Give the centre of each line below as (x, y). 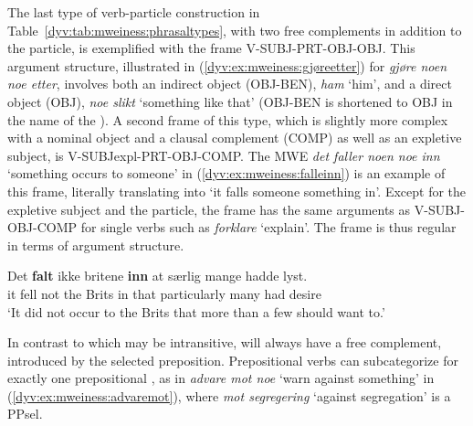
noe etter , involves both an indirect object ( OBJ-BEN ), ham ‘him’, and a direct (230, 84)
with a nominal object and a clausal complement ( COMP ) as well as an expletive (235, 138)
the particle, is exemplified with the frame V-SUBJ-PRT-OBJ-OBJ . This (211, 48)
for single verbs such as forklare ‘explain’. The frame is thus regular (268, 227)
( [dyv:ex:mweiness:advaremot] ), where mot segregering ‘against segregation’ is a (229, 395)
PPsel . (25, 414)
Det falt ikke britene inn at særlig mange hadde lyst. (158, 276)
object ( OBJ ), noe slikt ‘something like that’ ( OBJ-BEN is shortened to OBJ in (230, 101)
